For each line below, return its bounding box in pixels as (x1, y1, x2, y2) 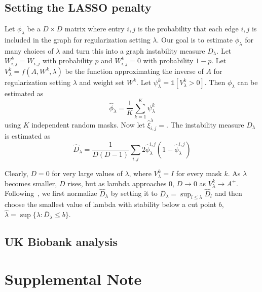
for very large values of (52, 168, 123, 179)
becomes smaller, (5, 178, 57, 188)
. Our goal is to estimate (157, 34, 233, 45)
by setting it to (110, 188, 158, 198)
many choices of (5, 45, 54, 56)
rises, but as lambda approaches (67, 178, 167, 188)
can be (237, 77, 258, 88)
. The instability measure (166, 119, 244, 130)
